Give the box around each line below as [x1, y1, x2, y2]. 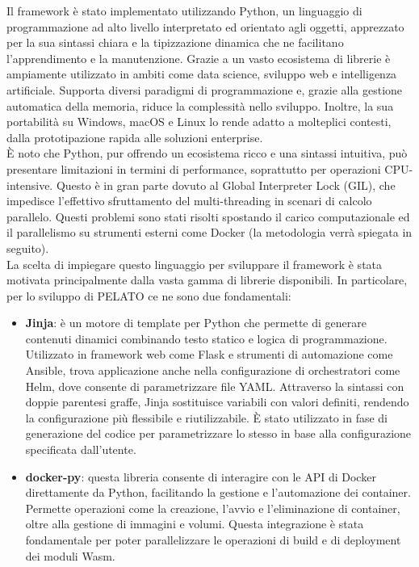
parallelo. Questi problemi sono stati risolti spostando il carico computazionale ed [6, 208, 410, 225]
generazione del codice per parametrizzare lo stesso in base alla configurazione [25, 425, 412, 442]
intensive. [6, 176, 53, 193]
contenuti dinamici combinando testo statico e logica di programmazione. [25, 330, 388, 346]
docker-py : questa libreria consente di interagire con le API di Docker [25, 468, 376, 485]
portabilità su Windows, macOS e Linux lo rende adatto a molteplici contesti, [6, 113, 392, 130]
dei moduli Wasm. [25, 547, 115, 564]
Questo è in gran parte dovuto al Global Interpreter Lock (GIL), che [56, 176, 396, 193]
